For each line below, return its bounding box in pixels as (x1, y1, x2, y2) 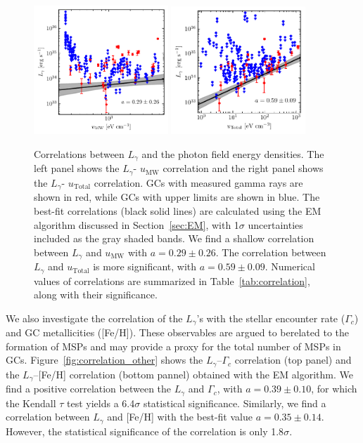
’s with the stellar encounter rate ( (196, 310, 345, 325)
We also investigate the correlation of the (6, 310, 183, 325)
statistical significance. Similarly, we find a (143, 395, 326, 410)
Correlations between (34, 147, 125, 161)
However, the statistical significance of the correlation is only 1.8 (6, 423, 284, 438)
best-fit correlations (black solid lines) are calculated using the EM (34, 203, 321, 218)
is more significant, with (93, 259, 197, 274)
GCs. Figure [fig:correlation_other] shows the (6, 352, 203, 367)
